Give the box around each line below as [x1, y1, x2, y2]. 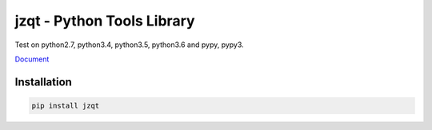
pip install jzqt [31, 100, 100, 110]
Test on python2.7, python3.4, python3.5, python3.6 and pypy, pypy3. [14, 40, 244, 49]
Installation [14, 75, 72, 89]
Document [14, 54, 50, 64]
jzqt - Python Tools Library [14, 12, 195, 30]
